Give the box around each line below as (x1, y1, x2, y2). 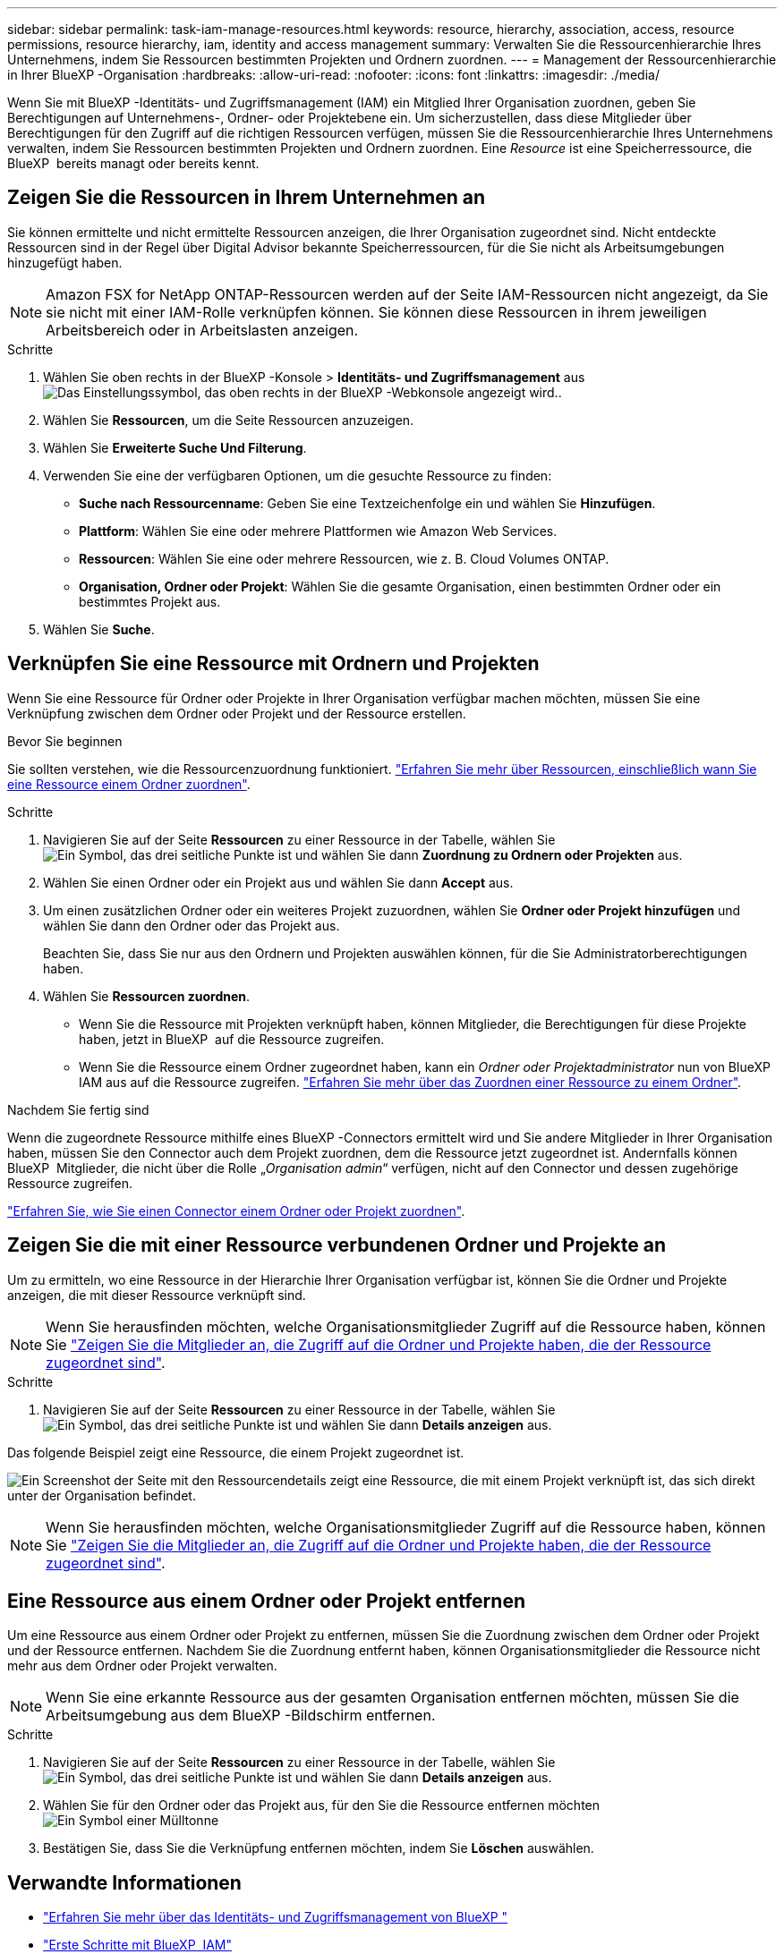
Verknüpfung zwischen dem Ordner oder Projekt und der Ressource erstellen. (7, 705, 466, 721)
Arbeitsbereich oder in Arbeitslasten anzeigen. (46, 320, 359, 339)
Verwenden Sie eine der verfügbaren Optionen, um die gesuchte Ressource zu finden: (43, 467, 552, 483)
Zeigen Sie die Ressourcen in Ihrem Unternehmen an (7, 186, 485, 209)
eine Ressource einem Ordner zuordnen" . (7, 776, 251, 792)
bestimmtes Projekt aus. (79, 593, 221, 609)
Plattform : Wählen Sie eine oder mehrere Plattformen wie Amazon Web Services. (79, 522, 558, 539)
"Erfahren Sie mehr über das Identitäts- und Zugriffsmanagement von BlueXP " (43, 1909, 508, 1925)
